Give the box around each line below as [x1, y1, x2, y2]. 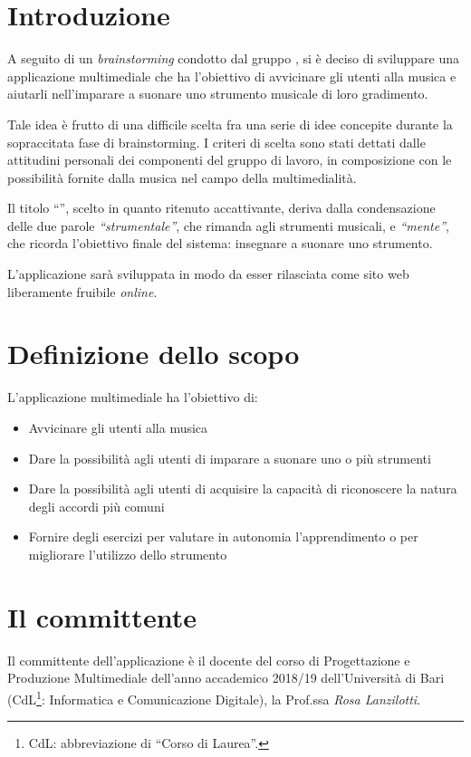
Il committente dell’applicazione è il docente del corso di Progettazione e [7, 650, 410, 669]
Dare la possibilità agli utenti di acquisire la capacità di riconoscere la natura [28, 479, 457, 498]
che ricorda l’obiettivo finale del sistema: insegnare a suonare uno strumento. [7, 234, 433, 253]
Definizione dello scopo [7, 335, 300, 372]
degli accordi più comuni [28, 496, 165, 515]
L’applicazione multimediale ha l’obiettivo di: [7, 388, 258, 407]
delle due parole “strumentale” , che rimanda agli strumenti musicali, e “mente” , [7, 216, 449, 235]
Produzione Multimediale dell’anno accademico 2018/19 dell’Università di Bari [7, 668, 445, 687]
